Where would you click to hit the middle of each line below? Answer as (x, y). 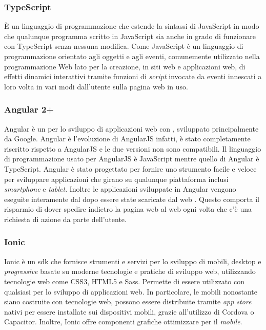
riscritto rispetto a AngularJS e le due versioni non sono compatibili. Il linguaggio (133, 148)
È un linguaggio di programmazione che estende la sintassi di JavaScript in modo (132, 26)
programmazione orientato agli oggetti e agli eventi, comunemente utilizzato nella (132, 56)
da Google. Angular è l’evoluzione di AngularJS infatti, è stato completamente (127, 139)
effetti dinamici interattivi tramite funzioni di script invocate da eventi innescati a (133, 76)
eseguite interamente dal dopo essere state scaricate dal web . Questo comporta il (132, 199)
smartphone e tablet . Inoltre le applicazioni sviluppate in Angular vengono (120, 189)
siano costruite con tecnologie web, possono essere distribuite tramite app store (128, 301)
